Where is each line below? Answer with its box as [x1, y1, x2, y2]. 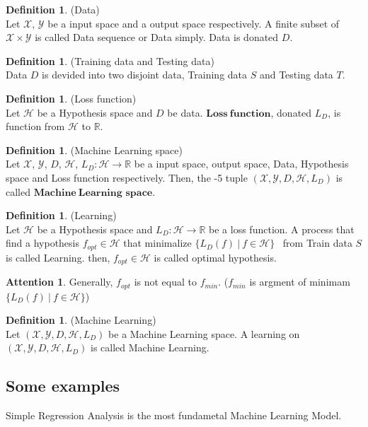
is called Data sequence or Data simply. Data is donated [35, 30, 279, 45]
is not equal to [134, 274, 197, 289]
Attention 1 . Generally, [6, 274, 113, 289]
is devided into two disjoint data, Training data [42, 67, 248, 82]
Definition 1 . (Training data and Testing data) [6, 53, 214, 68]
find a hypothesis [6, 235, 80, 250]
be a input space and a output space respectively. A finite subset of [47, 16, 340, 30]
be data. [167, 105, 203, 119]
